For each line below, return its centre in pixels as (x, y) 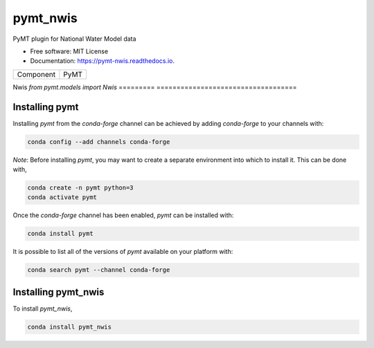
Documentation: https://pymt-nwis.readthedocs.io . (103, 61)
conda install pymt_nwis (70, 327)
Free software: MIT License (69, 51)
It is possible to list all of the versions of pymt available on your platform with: (123, 252)
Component (36, 74)
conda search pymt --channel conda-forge (99, 270)
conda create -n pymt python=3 (81, 187)
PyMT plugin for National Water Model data (74, 39)
